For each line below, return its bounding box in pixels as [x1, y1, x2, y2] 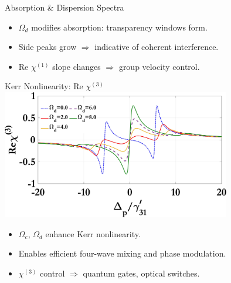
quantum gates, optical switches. [83, 267, 200, 279]
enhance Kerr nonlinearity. [45, 227, 141, 240]
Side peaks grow [18, 41, 77, 53]
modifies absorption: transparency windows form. [31, 21, 208, 33]
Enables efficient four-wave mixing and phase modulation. [18, 247, 226, 260]
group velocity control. [118, 60, 200, 72]
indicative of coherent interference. [94, 41, 219, 53]
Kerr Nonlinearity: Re [5, 80, 83, 92]
